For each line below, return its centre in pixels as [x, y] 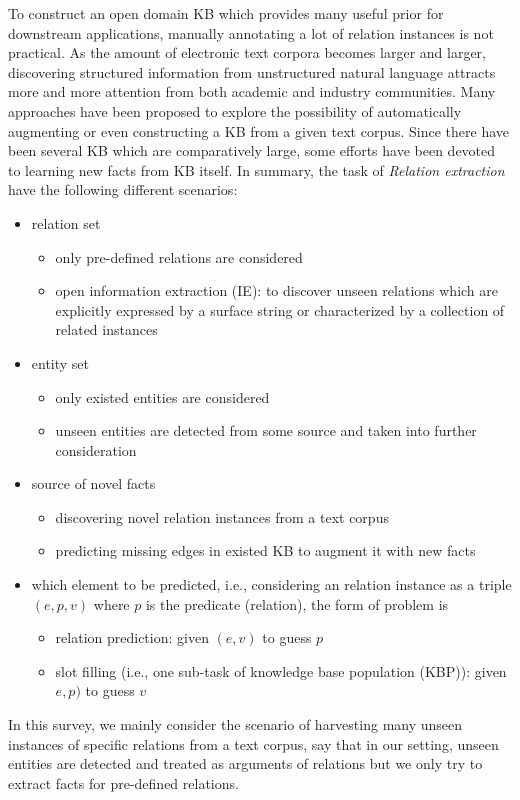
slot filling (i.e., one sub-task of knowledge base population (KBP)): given [281, 670]
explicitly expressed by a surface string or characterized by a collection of [280, 309]
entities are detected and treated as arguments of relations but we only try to [245, 763]
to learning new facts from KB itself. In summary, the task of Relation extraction [256, 169]
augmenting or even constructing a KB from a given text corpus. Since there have [259, 130]
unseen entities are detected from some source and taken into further [266, 430]
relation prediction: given [132, 637]
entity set [60, 362]
